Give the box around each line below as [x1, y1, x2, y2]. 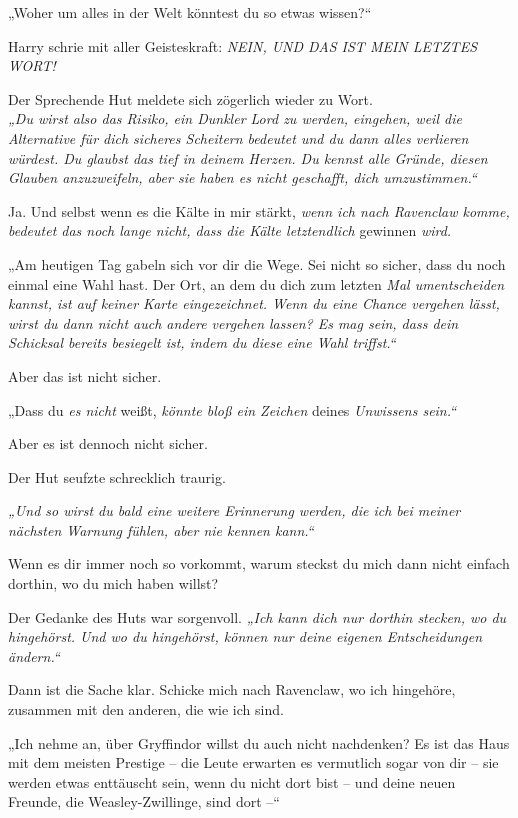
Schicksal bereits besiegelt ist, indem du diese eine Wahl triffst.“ [8, 332, 396, 353]
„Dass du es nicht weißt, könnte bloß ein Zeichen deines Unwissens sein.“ [8, 399, 457, 420]
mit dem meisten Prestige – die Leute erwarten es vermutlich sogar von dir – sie [8, 752, 499, 773]
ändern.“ [8, 645, 60, 666]
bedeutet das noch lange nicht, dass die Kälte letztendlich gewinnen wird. [8, 220, 452, 241]
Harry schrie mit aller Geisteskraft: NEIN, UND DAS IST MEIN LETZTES [8, 35, 478, 56]
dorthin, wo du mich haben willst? [8, 573, 219, 594]
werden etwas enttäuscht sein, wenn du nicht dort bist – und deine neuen [8, 771, 456, 792]
